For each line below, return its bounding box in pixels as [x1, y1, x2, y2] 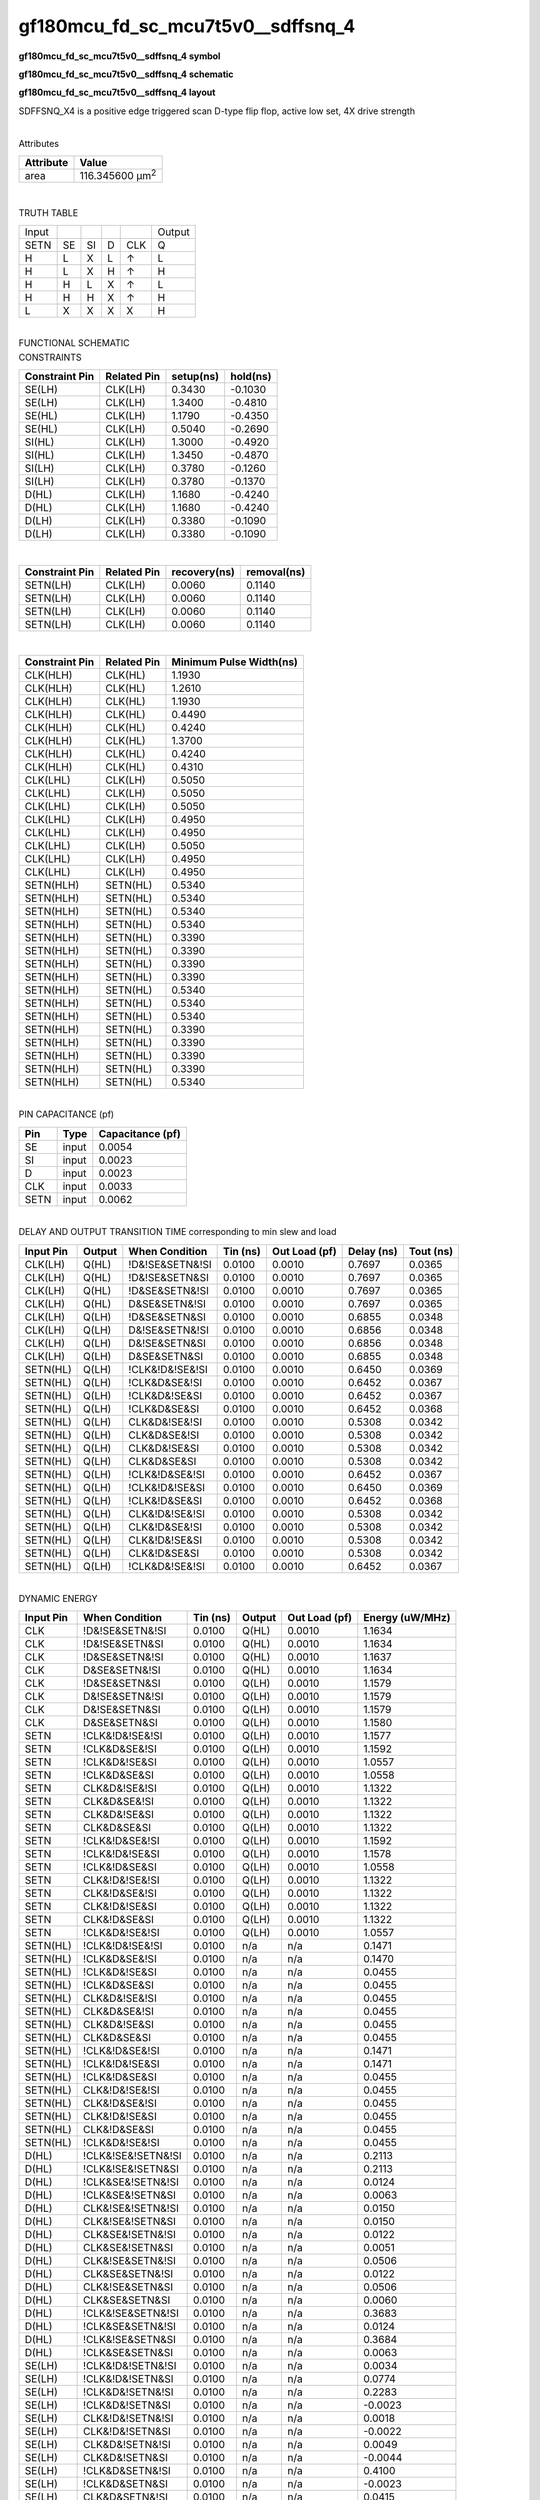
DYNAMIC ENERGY [18, 1592, 98, 1604]
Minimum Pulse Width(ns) [171, 655, 299, 669]
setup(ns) [171, 370, 220, 384]
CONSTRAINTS [18, 351, 82, 363]
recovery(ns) [171, 565, 235, 579]
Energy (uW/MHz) [363, 1611, 451, 1625]
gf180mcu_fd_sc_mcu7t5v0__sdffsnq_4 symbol [18, 50, 221, 62]
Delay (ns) [347, 1244, 399, 1258]
